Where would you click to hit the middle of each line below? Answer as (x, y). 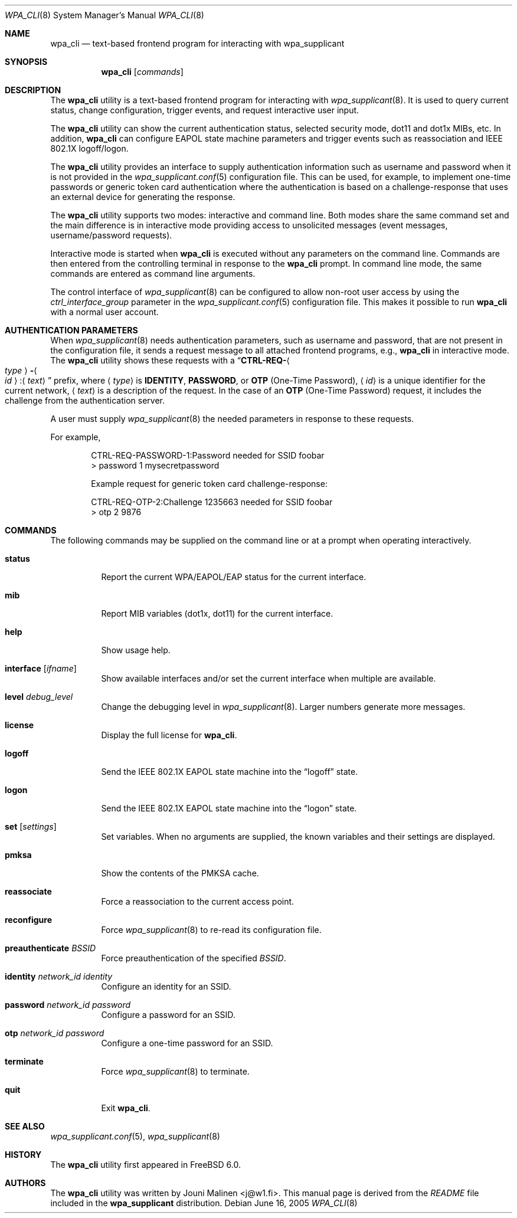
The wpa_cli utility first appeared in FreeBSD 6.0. (145, 1165)
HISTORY (23, 1155)
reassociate (28, 891)
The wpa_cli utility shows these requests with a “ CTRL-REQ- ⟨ (170, 360)
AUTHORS (25, 1183)
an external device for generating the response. (143, 197)
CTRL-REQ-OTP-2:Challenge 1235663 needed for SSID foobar (212, 502)
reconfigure (28, 920)
